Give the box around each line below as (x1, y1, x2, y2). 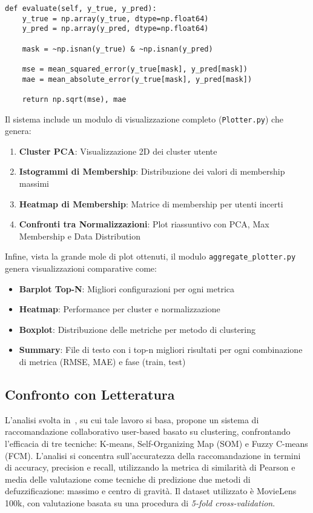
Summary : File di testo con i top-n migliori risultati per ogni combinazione (19, 343, 303, 356)
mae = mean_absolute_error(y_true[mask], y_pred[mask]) (22, 75, 252, 84)
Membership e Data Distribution (19, 229, 140, 242)
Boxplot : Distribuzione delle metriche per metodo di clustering (19, 323, 256, 335)
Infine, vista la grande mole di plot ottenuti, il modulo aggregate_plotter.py (5, 250, 296, 263)
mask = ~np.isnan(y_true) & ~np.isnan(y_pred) (22, 44, 213, 53)
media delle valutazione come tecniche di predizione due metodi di (5, 472, 251, 485)
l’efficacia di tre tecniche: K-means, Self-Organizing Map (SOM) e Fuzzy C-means (5, 437, 308, 449)
